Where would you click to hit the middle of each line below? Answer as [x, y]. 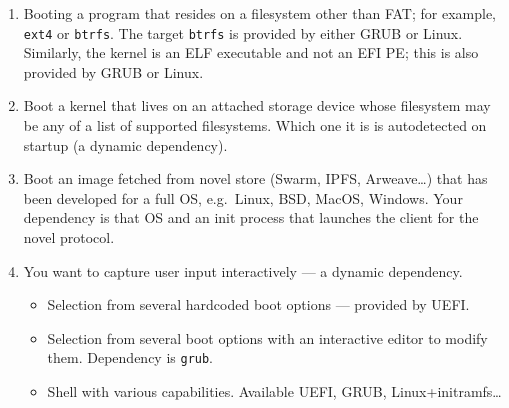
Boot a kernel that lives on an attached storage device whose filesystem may [257, 105]
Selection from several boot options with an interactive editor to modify [267, 337]
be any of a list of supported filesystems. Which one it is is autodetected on [255, 125]
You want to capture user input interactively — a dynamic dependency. [243, 270]
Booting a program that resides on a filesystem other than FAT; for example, [260, 13]
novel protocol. [69, 237]
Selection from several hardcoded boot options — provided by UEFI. [258, 304]
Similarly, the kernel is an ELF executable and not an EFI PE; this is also [251, 52]
